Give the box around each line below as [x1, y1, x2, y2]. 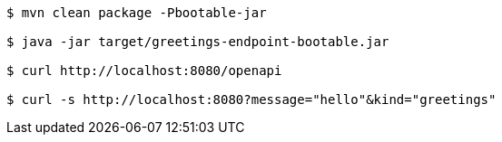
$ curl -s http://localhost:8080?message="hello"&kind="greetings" [6, 92, 497, 107]
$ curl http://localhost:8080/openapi [6, 63, 282, 78]
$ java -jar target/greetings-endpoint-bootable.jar [6, 34, 389, 49]
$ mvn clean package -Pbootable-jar [6, 5, 267, 20]
